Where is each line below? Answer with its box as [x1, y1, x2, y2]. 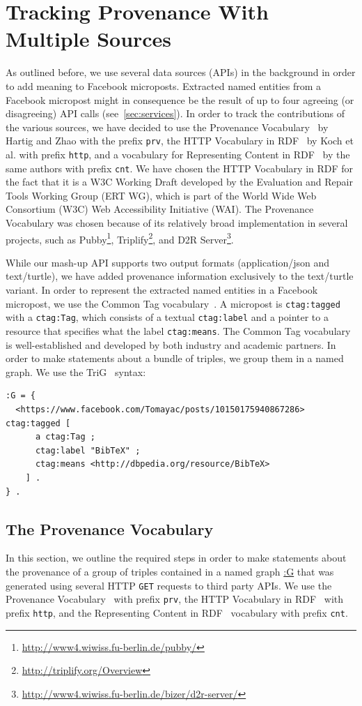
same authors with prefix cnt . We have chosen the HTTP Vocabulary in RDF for [6, 160, 354, 175]
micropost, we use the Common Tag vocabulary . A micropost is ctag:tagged [6, 296, 340, 310]
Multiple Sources [6, 24, 172, 53]
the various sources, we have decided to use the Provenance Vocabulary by [6, 119, 329, 134]
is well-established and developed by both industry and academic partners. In [6, 337, 336, 352]
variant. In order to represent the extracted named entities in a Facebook [6, 283, 318, 297]
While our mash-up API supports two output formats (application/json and [6, 255, 330, 269]
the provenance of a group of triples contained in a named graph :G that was [6, 564, 334, 578]
